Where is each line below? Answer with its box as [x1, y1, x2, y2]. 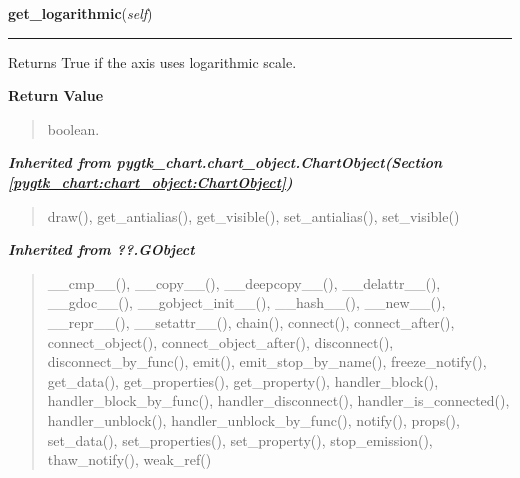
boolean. [47, 118, 100, 139]
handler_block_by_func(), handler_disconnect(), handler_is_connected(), [47, 390, 510, 411]
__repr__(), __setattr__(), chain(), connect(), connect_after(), [47, 311, 455, 332]
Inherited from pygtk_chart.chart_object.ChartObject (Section [8, 152, 443, 173]
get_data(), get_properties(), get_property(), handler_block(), [47, 370, 439, 391]
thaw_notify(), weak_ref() [47, 449, 212, 470]
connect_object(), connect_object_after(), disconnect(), [47, 331, 394, 352]
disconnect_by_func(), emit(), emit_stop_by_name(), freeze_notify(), [47, 351, 487, 372]
